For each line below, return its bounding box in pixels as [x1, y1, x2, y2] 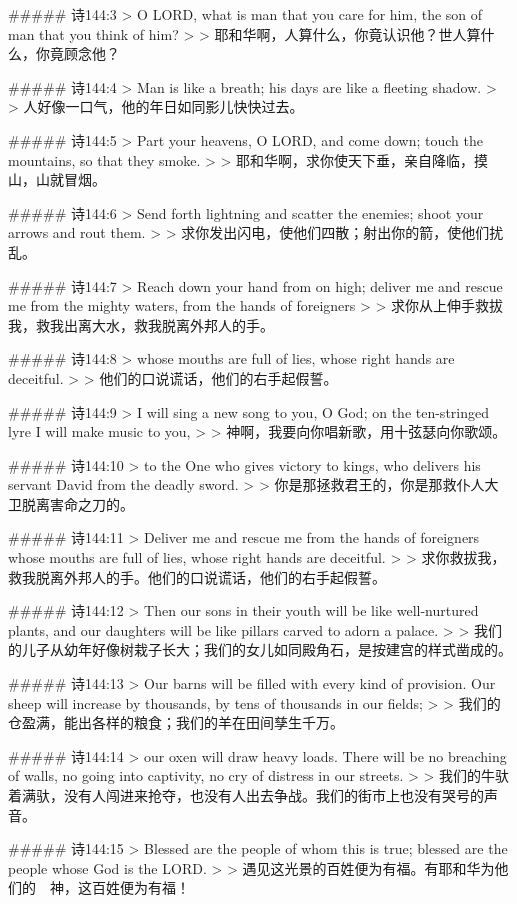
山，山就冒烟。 [8, 169, 106, 190]
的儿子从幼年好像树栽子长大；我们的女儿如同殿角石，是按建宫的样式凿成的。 [8, 639, 512, 660]
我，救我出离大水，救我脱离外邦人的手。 [8, 314, 274, 335]
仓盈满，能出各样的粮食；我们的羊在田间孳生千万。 [8, 712, 344, 733]
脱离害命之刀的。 [21, 493, 134, 514]
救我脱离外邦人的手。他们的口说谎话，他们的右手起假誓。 [8, 566, 386, 587]
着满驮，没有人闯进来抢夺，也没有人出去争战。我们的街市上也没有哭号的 [8, 785, 484, 805]
